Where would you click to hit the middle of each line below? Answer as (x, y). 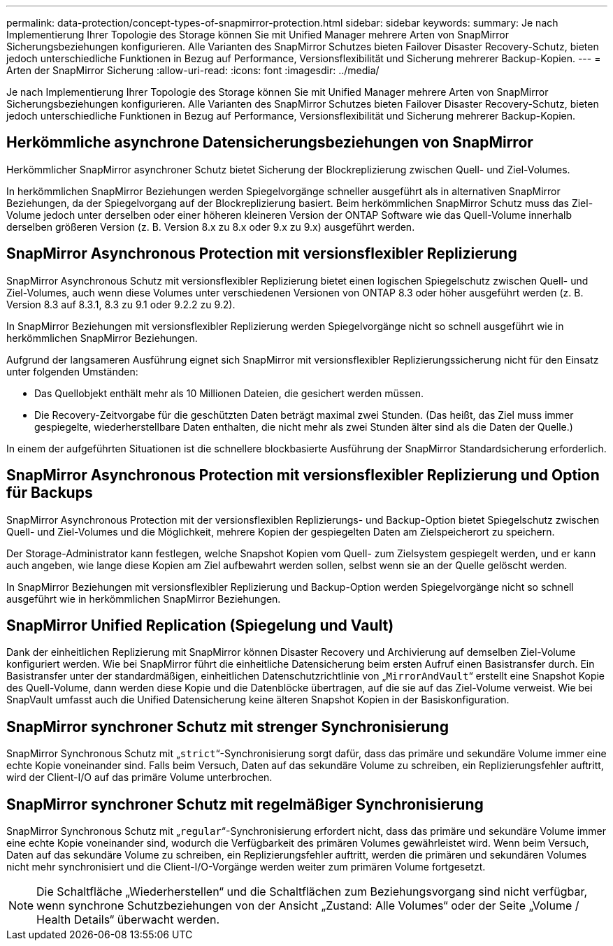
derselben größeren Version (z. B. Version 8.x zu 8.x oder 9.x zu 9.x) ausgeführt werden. (211, 227)
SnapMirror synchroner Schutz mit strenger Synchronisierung (228, 726)
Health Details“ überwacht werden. (128, 920)
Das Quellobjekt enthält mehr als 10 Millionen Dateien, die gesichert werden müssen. (229, 393)
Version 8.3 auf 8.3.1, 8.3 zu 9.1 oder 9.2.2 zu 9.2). (121, 304)
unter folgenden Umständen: (72, 371)
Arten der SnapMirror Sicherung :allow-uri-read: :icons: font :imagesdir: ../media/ (193, 70)
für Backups (50, 493)
